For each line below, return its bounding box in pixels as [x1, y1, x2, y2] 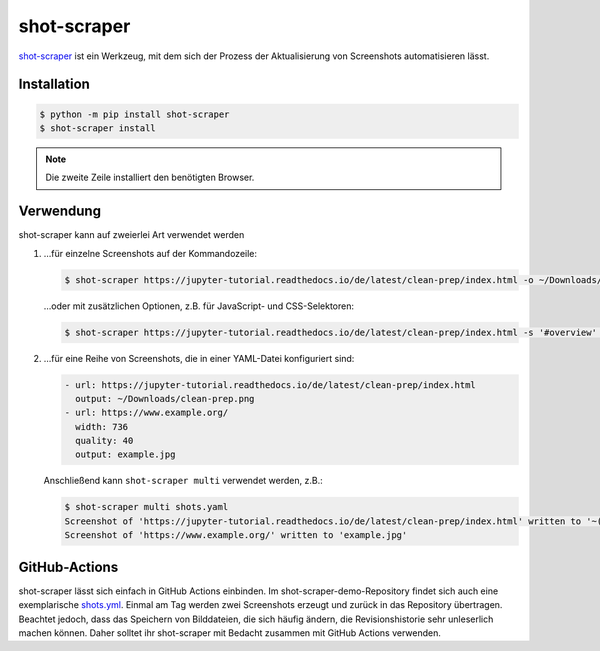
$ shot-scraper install [39, 122, 157, 134]
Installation [18, 76, 90, 93]
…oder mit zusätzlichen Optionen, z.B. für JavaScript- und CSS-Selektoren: [43, 300, 355, 312]
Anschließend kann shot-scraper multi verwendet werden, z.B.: [43, 475, 324, 487]
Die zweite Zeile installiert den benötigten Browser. [45, 171, 255, 184]
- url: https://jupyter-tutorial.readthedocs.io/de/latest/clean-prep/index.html [64, 379, 477, 390]
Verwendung [18, 203, 102, 220]
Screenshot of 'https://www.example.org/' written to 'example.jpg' [64, 530, 408, 541]
